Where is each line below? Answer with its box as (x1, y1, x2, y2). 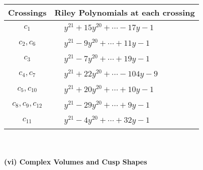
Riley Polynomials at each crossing (54, 7, 195, 18)
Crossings (8, 7, 47, 18)
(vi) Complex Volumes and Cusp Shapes (4, 156, 147, 166)
